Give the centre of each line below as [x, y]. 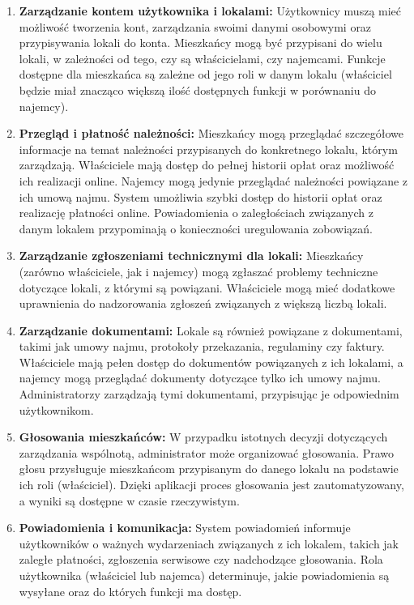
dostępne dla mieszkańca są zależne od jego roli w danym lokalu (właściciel [205, 74]
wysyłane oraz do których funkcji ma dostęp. [130, 591]
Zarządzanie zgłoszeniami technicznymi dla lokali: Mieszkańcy [191, 256]
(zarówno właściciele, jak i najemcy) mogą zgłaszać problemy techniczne [198, 271]
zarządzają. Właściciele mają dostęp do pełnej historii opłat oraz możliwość [207, 165]
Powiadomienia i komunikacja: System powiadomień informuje [185, 528]
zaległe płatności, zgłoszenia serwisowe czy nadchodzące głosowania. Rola [201, 559]
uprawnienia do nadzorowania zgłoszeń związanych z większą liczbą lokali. [203, 303]
